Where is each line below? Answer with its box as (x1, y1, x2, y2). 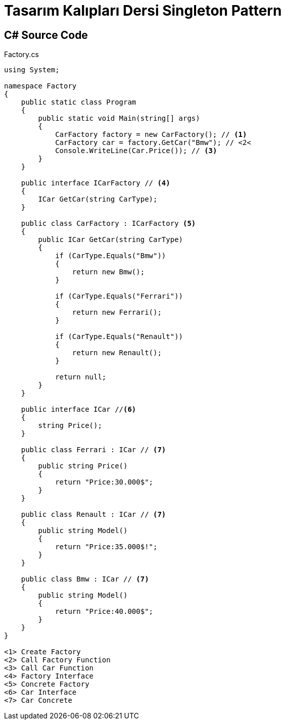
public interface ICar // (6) (21, 405, 136, 414)
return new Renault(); (72, 349, 162, 357)
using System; (4, 66, 60, 74)
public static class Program (21, 98, 136, 107)
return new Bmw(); (72, 268, 145, 276)
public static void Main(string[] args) (38, 114, 200, 123)
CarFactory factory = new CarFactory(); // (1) (55, 130, 247, 139)
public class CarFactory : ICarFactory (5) (21, 219, 196, 228)
